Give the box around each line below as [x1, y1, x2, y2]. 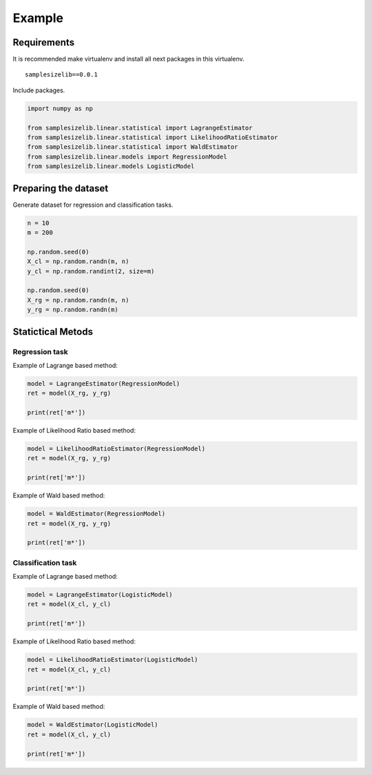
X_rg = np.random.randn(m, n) [27, 296, 130, 304]
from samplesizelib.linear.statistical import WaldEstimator [27, 143, 238, 151]
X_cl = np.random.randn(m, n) [27, 258, 130, 265]
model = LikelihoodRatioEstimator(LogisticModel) [27, 656, 198, 664]
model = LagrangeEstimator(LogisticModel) [27, 591, 173, 599]
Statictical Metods [12, 326, 93, 338]
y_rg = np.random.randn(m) [27, 306, 118, 313]
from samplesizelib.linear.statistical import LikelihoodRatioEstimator [27, 134, 278, 141]
